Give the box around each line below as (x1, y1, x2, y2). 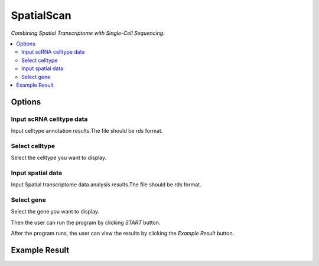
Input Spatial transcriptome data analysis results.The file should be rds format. (11, 181, 201, 188)
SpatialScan (11, 9, 71, 22)
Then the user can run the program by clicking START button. (11, 219, 161, 226)
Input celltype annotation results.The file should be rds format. (11, 127, 163, 134)
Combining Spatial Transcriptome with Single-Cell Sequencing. (11, 29, 165, 37)
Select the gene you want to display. (11, 208, 100, 215)
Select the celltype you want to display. (11, 154, 107, 162)
